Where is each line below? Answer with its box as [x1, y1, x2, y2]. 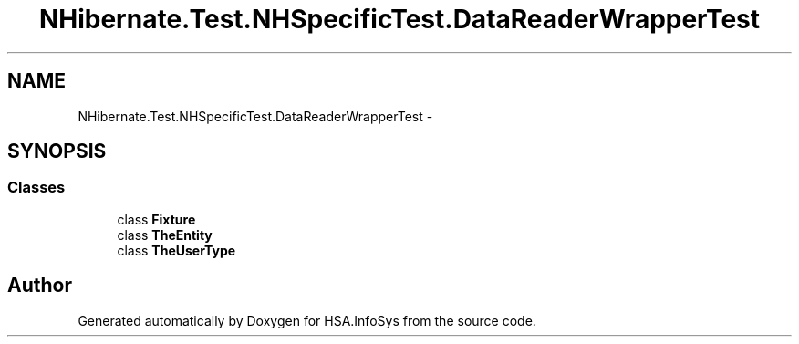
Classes [7, 178, 66, 197]
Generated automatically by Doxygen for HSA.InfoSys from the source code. [78, 312, 536, 328]
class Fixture [117, 211, 196, 227]
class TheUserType [117, 242, 236, 258]
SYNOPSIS [7, 140, 107, 163]
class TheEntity [117, 226, 213, 243]
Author [7, 274, 72, 297]
